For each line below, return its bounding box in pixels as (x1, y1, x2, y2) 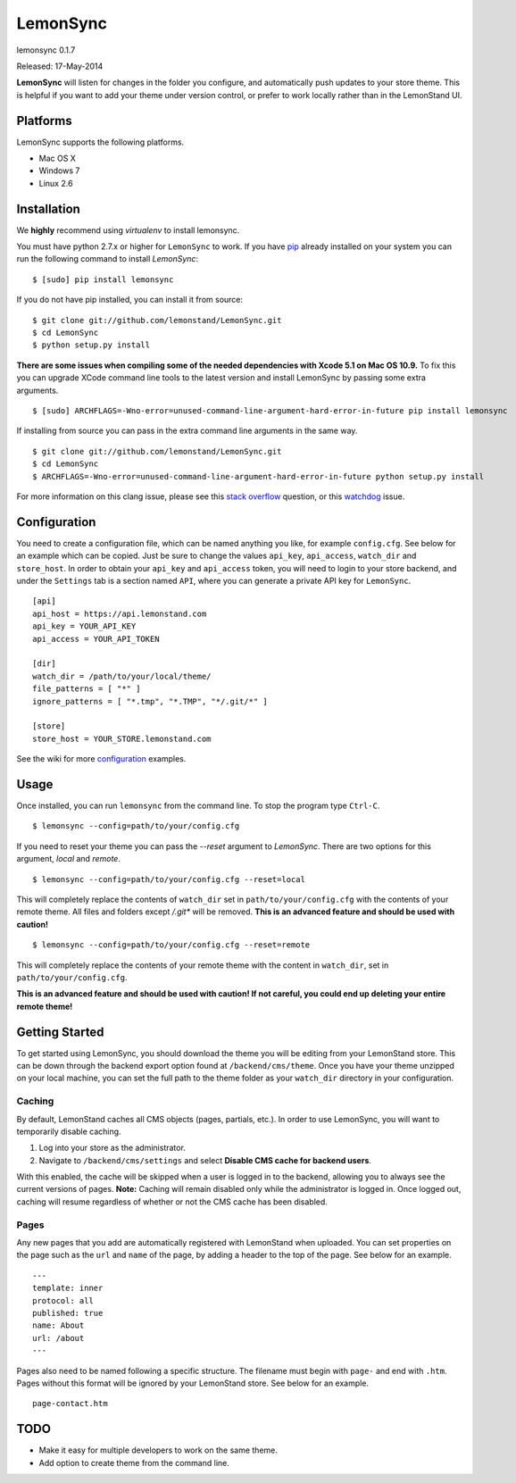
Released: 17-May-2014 (16, 61, 104, 71)
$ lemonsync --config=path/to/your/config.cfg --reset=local (32, 874, 305, 884)
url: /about (32, 1333, 85, 1343)
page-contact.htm (32, 1398, 108, 1409)
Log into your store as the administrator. (38, 1143, 187, 1154)
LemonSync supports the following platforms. (16, 137, 185, 147)
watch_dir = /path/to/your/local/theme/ (32, 671, 212, 681)
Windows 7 (38, 165, 80, 176)
